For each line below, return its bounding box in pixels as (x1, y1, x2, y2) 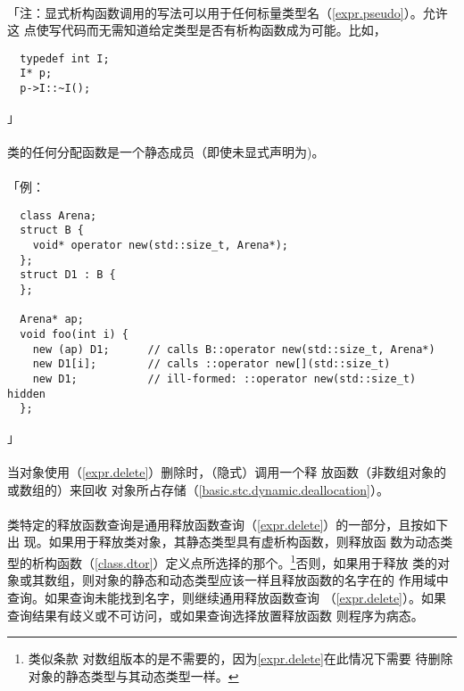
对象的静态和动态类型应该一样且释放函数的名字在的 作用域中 (94, 571, 449, 589)
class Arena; (20, 209, 97, 222)
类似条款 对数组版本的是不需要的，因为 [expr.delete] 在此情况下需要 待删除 (28, 649, 453, 668)
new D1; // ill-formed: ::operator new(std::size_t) (32, 372, 417, 385)
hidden (7, 387, 46, 400)
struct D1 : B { (20, 268, 116, 282)
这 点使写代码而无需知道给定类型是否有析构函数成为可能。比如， (7, 21, 386, 39)
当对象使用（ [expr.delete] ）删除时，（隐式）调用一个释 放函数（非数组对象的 (7, 463, 446, 481)
